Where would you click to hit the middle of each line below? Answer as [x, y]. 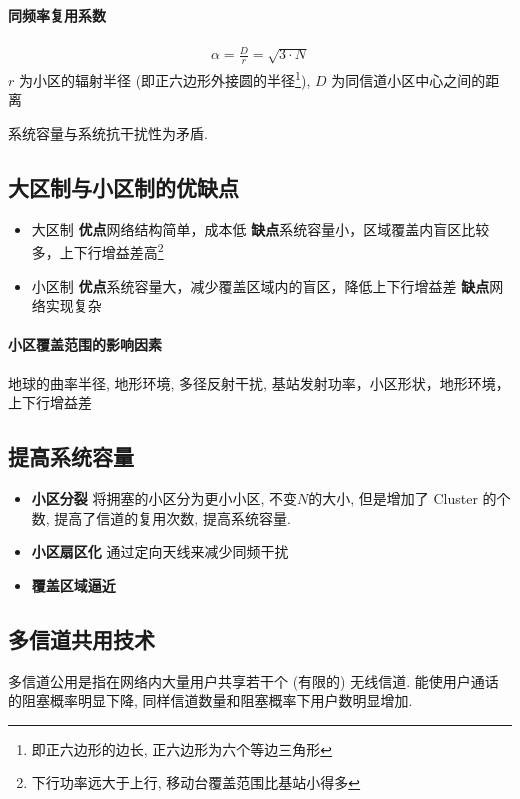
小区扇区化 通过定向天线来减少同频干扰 [160, 551]
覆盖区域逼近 [73, 584]
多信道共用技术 [81, 638]
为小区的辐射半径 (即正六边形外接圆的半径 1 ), [164, 78]
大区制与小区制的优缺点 [123, 187]
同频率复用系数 [57, 14]
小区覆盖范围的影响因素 [85, 344]
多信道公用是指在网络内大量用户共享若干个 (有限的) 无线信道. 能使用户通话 [253, 680]
